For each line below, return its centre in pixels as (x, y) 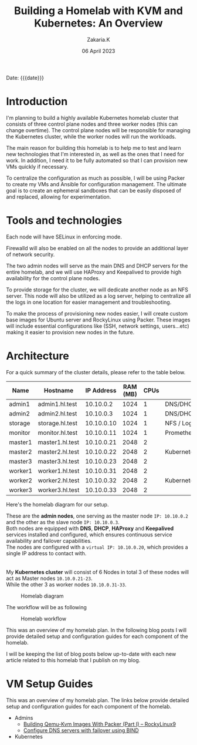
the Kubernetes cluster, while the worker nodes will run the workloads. (91, 136)
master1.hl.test (59, 442)
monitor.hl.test (58, 432)
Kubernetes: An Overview (98, 23)
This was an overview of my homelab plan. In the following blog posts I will (96, 630)
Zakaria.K (98, 39)
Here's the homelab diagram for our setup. (57, 504)
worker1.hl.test (59, 471)
